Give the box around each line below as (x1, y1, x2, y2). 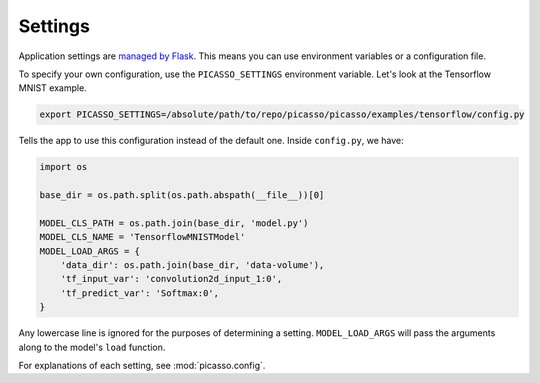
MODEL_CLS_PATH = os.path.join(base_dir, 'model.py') (39, 217, 309, 229)
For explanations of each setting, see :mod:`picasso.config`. (18, 359, 266, 371)
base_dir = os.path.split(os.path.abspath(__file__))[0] (39, 190, 325, 201)
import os (39, 161, 88, 173)
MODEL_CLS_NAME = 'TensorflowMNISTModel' (39, 231, 246, 243)
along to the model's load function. (18, 341, 166, 353)
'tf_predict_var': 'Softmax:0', (60, 287, 220, 299)
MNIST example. (18, 82, 87, 94)
